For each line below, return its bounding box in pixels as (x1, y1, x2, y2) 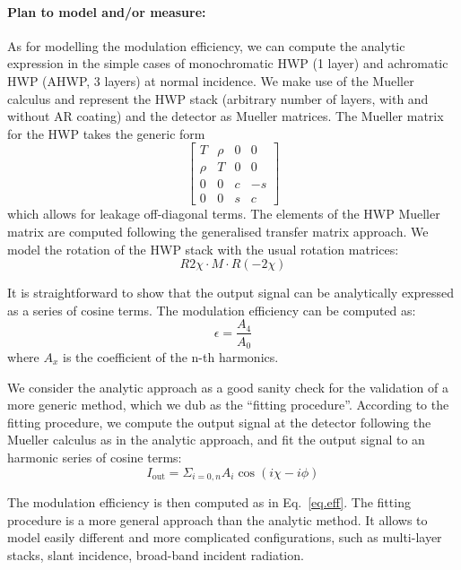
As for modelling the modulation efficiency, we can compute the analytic (7, 36, 405, 55)
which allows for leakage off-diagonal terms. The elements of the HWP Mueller (7, 204, 440, 223)
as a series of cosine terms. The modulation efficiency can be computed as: (7, 300, 416, 319)
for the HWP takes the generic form (7, 124, 205, 142)
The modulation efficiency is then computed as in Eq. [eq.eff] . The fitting (7, 492, 411, 511)
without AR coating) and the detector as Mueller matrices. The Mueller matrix (7, 107, 444, 125)
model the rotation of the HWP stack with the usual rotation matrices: (7, 239, 399, 258)
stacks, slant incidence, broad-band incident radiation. (7, 545, 304, 564)
